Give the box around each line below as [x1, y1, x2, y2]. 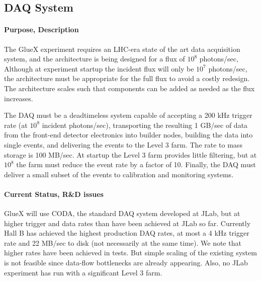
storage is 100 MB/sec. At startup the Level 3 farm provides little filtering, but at [4, 149, 257, 160]
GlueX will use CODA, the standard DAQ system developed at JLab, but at [4, 208, 240, 219]
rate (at [4, 119, 28, 130]
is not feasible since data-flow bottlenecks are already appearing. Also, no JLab [4, 257, 248, 268]
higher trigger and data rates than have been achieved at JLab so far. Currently [4, 218, 251, 228]
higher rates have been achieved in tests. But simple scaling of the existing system [4, 247, 257, 258]
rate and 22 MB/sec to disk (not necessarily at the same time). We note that [4, 237, 241, 248]
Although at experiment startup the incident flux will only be [4, 63, 194, 74]
